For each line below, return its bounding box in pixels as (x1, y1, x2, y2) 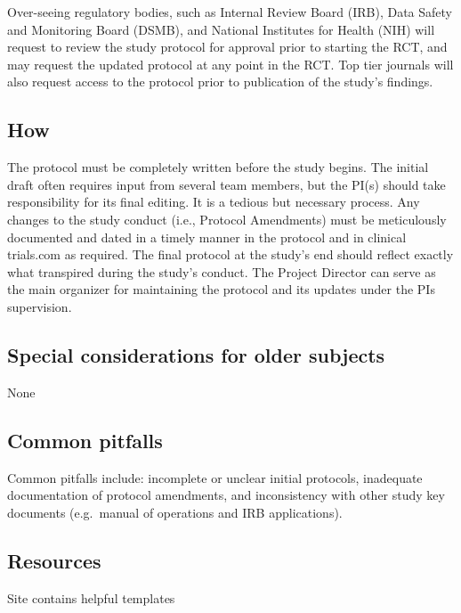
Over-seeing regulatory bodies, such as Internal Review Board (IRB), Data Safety (7, 3, 453, 20)
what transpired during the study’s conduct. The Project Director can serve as (7, 262, 436, 281)
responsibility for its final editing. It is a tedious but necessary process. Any (7, 192, 420, 211)
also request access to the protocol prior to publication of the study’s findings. (7, 72, 433, 91)
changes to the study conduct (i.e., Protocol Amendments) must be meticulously (7, 209, 447, 228)
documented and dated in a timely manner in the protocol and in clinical (7, 227, 407, 246)
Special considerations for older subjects (7, 340, 385, 368)
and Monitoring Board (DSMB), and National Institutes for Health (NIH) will (7, 20, 435, 38)
